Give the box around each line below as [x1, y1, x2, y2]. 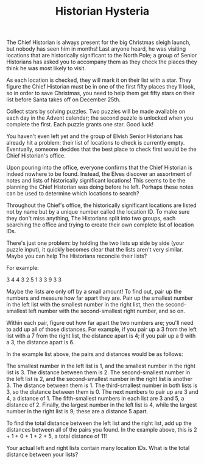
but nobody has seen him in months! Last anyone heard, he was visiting [6, 45, 186, 53]
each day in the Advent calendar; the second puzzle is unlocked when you [6, 114, 194, 121]
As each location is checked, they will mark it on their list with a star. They [6, 76, 192, 84]
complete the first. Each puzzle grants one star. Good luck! [6, 121, 154, 128]
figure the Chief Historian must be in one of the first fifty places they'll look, [6, 83, 195, 90]
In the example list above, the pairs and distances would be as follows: [6, 350, 183, 358]
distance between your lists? [6, 451, 79, 459]
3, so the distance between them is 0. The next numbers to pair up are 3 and [6, 388, 199, 396]
